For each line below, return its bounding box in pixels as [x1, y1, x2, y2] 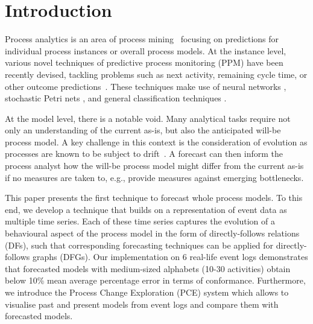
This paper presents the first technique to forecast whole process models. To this [5, 191, 303, 204]
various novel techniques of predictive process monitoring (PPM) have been [5, 56, 283, 69]
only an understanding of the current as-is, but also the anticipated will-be [5, 124, 281, 136]
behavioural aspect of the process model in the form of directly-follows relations [5, 227, 300, 240]
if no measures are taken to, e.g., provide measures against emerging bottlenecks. [5, 171, 304, 183]
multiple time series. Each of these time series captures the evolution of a [5, 215, 275, 227]
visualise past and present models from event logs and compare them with [5, 297, 279, 310]
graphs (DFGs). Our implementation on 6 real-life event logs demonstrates [32, 250, 308, 263]
